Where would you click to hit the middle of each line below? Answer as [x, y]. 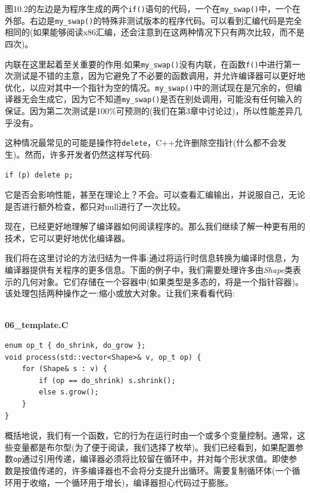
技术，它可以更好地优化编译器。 [67, 238]
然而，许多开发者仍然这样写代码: [89, 154]
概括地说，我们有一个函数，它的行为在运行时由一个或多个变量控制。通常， [151, 435]
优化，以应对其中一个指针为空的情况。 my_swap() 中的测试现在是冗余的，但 [149, 87]
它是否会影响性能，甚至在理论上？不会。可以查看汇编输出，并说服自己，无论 [155, 195]
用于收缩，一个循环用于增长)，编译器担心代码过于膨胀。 [123, 482]
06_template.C [37, 325]
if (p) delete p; [39, 175]
